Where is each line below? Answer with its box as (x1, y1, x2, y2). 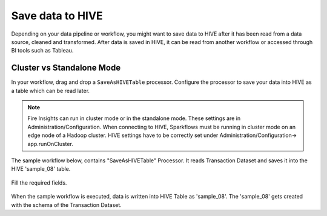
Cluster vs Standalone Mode (11, 63, 121, 73)
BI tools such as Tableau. (11, 47, 74, 54)
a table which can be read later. (11, 87, 90, 94)
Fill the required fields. (11, 179, 67, 186)
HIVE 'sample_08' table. (11, 165, 71, 173)
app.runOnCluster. (27, 140, 74, 147)
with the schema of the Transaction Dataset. (11, 201, 122, 208)
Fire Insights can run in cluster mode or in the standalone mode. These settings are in (27, 115, 241, 122)
